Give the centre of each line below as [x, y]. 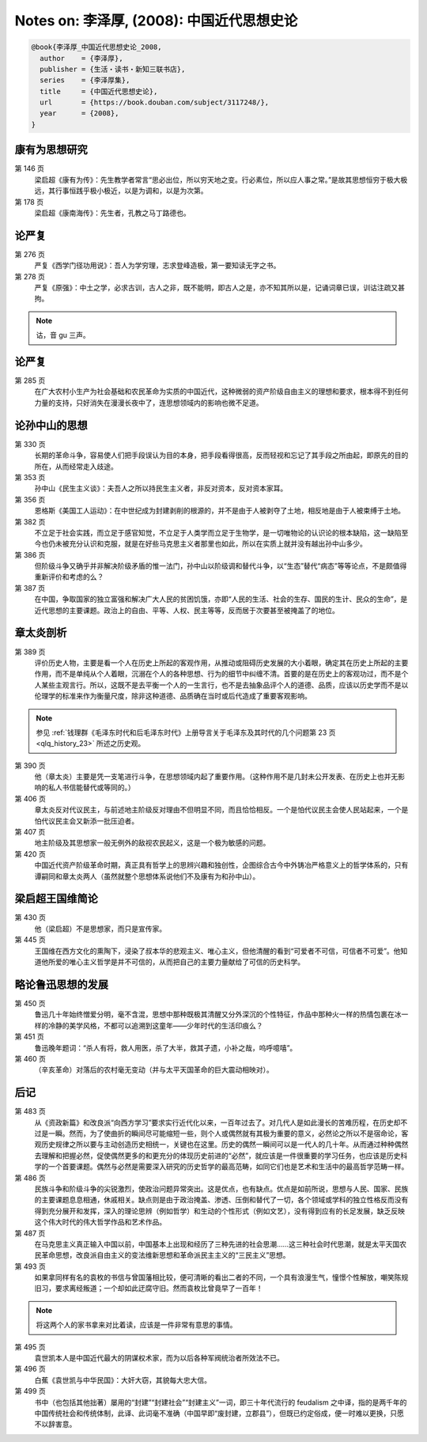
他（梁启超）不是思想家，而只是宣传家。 [100, 929]
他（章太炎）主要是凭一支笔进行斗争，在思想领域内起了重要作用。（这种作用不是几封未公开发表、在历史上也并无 [216, 777]
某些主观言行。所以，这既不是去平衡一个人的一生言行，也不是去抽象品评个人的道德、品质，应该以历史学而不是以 [225, 685]
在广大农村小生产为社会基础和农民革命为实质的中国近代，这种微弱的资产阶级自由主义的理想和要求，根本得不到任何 [221, 392]
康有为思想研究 [51, 150]
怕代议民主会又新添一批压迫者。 [86, 821]
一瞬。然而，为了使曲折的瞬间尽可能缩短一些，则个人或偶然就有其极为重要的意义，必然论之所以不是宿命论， [225, 1133]
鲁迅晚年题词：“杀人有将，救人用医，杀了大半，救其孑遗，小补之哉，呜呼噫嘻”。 [166, 1047]
